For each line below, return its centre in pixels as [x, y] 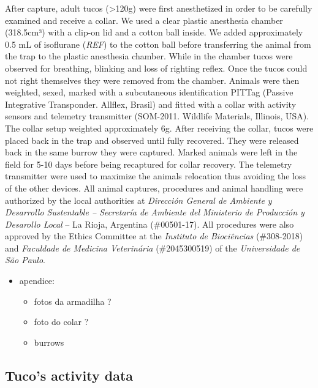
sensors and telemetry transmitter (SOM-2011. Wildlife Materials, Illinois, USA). [157, 116]
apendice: [37, 281]
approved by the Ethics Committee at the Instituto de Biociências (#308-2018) [154, 236]
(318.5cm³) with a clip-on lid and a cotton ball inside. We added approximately [154, 32]
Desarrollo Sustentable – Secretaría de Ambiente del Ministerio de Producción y [155, 212]
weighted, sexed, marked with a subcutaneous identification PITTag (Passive [149, 92]
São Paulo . [25, 260]
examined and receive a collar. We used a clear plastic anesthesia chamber [144, 20]
